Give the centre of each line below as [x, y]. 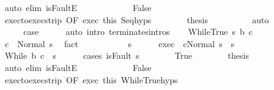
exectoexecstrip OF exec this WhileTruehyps [91, 79]
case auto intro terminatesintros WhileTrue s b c [138, 32]
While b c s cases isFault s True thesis [127, 55]
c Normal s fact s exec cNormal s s [120, 43]
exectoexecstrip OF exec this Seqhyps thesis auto [137, 19]
